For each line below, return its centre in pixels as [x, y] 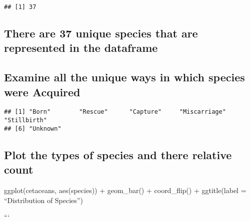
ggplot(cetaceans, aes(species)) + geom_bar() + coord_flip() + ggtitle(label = [125, 190]
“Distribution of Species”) [43, 200]
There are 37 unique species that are [101, 33]
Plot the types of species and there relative [118, 154]
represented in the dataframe [81, 48]
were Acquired [42, 92]
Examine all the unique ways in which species [124, 77]
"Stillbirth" [25, 120]
